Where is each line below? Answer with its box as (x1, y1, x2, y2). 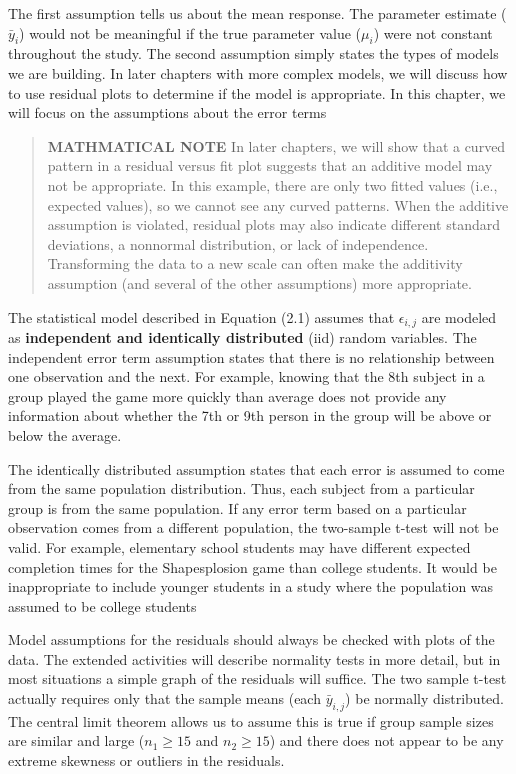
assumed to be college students (8, 595, 197, 616)
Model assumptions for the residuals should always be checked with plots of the (8, 629, 495, 650)
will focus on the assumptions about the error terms (8, 102, 327, 123)
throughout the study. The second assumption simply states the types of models (8, 43, 499, 64)
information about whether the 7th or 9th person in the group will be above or (8, 405, 492, 426)
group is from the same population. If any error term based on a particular (8, 497, 467, 518)
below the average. (8, 424, 122, 445)
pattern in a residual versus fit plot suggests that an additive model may (47, 155, 493, 176)
